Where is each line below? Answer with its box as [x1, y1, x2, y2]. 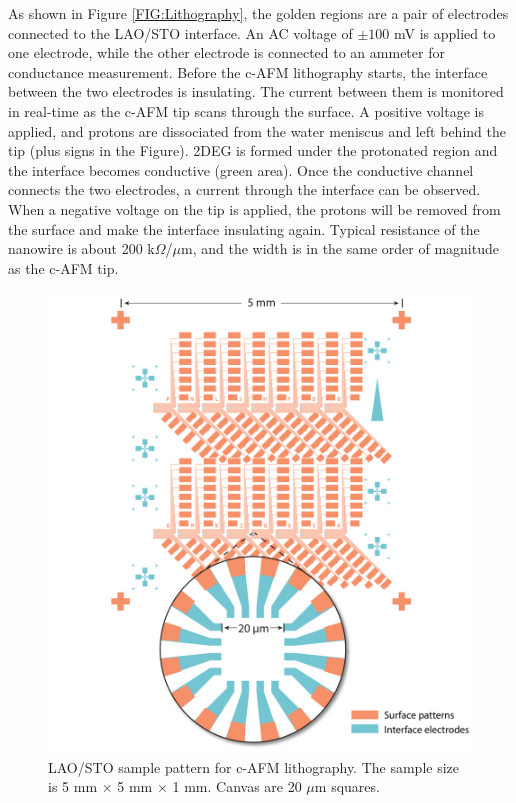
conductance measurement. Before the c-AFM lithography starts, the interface [8, 61, 488, 82]
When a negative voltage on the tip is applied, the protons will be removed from [8, 198, 501, 219]
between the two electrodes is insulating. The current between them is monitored [8, 81, 504, 102]
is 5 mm [48, 776, 98, 797]
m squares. [314, 776, 380, 797]
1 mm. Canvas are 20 [172, 776, 302, 797]
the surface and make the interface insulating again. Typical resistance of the [8, 218, 480, 239]
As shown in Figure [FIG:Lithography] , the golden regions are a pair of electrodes [8, 3, 509, 23]
